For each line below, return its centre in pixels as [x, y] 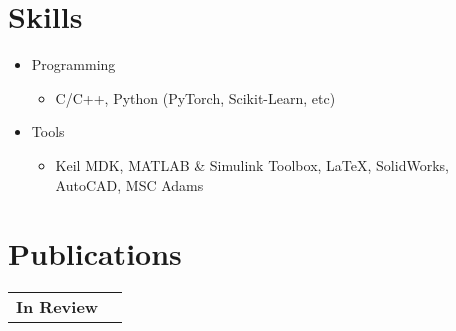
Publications [95, 253]
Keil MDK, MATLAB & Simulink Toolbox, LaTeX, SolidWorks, [252, 164]
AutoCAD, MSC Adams [129, 184]
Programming [73, 64]
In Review [57, 307]
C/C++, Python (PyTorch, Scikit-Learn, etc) [195, 97]
